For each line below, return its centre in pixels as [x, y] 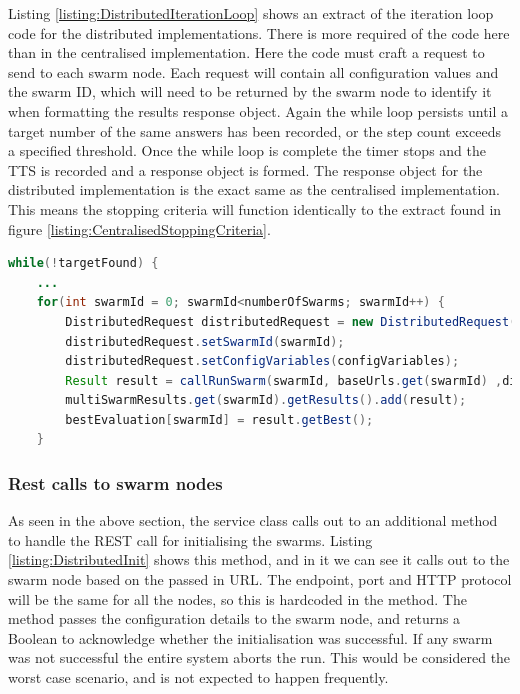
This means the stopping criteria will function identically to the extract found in [255, 208]
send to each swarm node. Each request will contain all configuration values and [253, 71]
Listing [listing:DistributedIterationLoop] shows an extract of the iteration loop [251, 13]
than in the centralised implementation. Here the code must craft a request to [246, 52]
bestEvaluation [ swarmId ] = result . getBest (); [219, 419]
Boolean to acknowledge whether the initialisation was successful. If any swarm [250, 637]
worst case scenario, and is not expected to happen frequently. [198, 677]
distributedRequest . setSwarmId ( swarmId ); [205, 341]
